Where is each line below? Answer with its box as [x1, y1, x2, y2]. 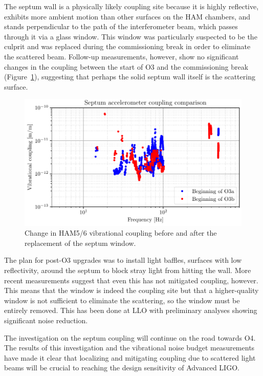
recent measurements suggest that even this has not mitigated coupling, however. [4, 275, 258, 285]
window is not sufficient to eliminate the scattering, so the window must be [4, 295, 240, 305]
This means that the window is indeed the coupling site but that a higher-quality [4, 285, 259, 296]
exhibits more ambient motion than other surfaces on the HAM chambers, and [4, 11, 251, 22]
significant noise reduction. [4, 315, 88, 326]
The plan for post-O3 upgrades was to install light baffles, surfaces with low [4, 255, 242, 265]
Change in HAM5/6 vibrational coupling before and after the [25, 227, 217, 238]
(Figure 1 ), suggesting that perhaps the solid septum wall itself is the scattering [4, 71, 255, 82]
